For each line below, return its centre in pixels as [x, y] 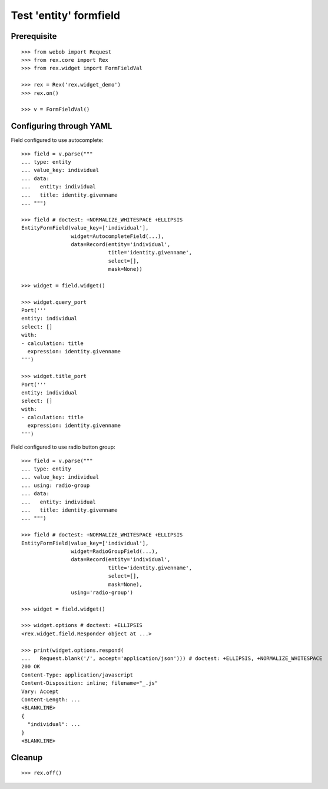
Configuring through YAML [62, 126]
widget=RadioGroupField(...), [115, 551]
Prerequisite [34, 36]
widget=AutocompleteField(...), [117, 236]
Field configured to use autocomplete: [57, 140]
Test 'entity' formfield [66, 15]
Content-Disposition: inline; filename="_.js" [90, 683]
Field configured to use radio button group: [63, 447]
